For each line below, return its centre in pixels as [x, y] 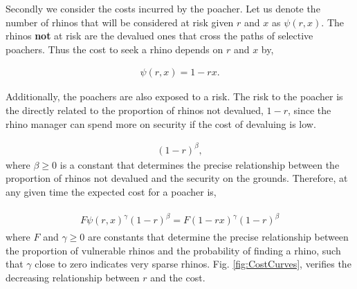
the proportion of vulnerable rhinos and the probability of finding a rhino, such [173, 250]
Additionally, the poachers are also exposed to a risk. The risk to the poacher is [174, 96]
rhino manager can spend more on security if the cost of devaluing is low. [161, 123]
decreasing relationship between [73, 277]
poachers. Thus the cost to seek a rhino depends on [115, 49]
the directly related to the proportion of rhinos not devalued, [135, 110]
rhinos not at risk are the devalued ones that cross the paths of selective [159, 36]
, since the [310, 110]
